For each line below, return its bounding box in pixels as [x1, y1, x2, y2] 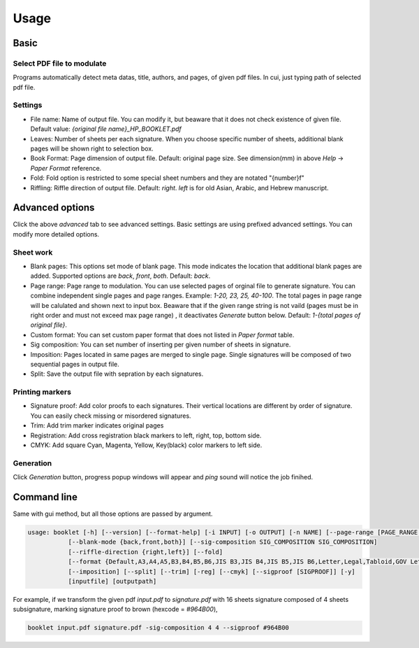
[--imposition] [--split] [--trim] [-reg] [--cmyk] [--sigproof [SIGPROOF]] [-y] [68, 568, 355, 575]
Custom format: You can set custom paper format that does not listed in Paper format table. [30, 330, 295, 339]
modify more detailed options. [13, 230, 100, 238]
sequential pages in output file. [30, 360, 120, 368]
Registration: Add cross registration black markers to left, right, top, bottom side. [30, 431, 262, 439]
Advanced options [13, 202, 95, 213]
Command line [13, 491, 78, 503]
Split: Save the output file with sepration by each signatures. [30, 369, 204, 378]
